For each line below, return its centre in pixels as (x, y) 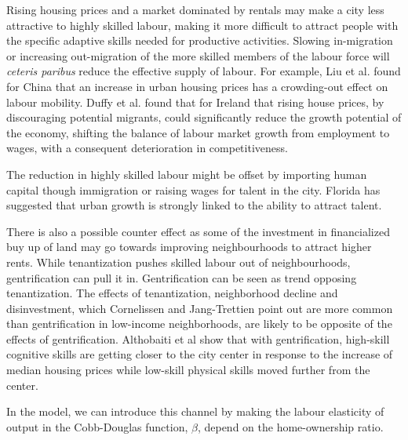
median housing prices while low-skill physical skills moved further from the (188, 370)
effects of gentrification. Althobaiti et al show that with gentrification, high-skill (198, 338)
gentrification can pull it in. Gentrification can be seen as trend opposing (182, 277)
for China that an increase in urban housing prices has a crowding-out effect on (197, 86)
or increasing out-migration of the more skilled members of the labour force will (198, 55)
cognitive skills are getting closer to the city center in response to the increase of (200, 354)
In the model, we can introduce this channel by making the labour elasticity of (195, 411)
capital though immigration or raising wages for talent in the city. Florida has (193, 189)
